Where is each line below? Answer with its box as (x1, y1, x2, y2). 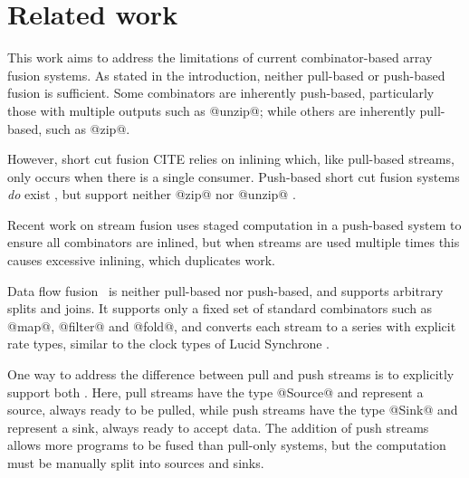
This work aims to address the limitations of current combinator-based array (7, 48, 433, 67)
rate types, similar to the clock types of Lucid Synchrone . (7, 334, 330, 353)
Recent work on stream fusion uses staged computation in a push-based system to (7, 215, 462, 234)
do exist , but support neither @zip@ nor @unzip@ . (7, 185, 296, 204)
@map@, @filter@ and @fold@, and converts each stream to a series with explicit (7, 316, 456, 335)
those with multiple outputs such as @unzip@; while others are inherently (7, 100, 416, 119)
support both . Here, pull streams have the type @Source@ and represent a (7, 382, 424, 401)
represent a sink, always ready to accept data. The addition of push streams (7, 417, 429, 436)
